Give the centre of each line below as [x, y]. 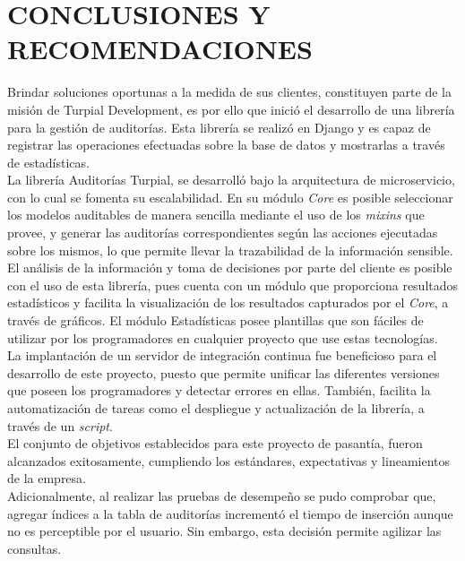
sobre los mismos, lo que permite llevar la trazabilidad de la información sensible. [230, 250]
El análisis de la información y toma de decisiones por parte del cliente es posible [230, 268]
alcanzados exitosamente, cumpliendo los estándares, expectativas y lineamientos [229, 460]
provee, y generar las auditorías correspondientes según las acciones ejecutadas [223, 233]
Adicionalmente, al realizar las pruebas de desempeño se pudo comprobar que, [222, 495]
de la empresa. [47, 478]
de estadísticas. [48, 162]
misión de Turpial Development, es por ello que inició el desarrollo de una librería [231, 109]
